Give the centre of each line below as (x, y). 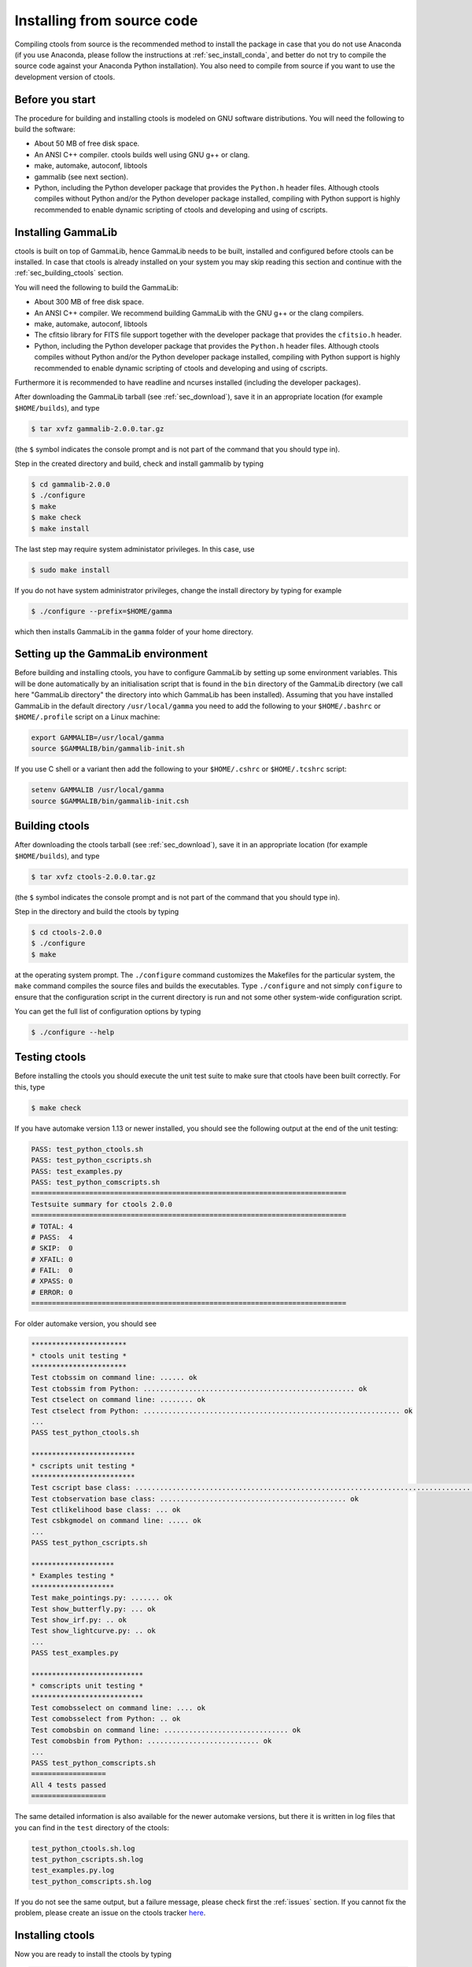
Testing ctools (50, 1057)
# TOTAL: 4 (52, 1226)
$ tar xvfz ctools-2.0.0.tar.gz (94, 876)
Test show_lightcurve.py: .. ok (94, 1631)
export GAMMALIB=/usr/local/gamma (98, 738)
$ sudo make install (70, 570)
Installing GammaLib (66, 232)
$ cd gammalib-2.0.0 (70, 485)
